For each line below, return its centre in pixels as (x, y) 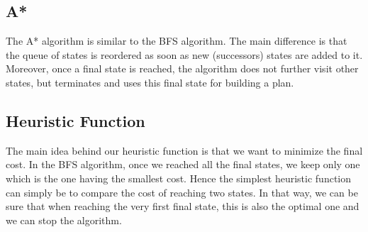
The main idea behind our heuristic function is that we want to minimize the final (184, 150)
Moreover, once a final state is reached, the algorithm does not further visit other (182, 68)
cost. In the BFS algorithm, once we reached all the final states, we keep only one (183, 164)
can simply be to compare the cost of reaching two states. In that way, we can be (182, 192)
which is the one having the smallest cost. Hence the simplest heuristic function (179, 178)
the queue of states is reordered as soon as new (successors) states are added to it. (184, 54)
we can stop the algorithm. (64, 220)
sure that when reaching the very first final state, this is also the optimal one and (183, 206)
